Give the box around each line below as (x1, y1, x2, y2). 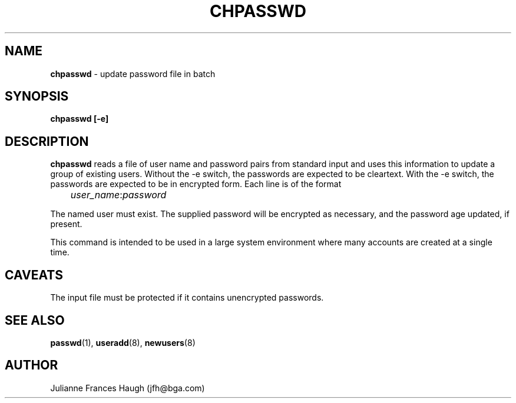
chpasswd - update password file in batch (50, 68, 216, 79)
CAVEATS (5, 267, 63, 282)
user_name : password (70, 189, 167, 201)
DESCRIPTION (5, 134, 89, 149)
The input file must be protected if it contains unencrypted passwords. (50, 292, 324, 303)
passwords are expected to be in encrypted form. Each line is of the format (50, 179, 342, 189)
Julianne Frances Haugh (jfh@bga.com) (50, 382, 205, 393)
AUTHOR (5, 358, 58, 373)
